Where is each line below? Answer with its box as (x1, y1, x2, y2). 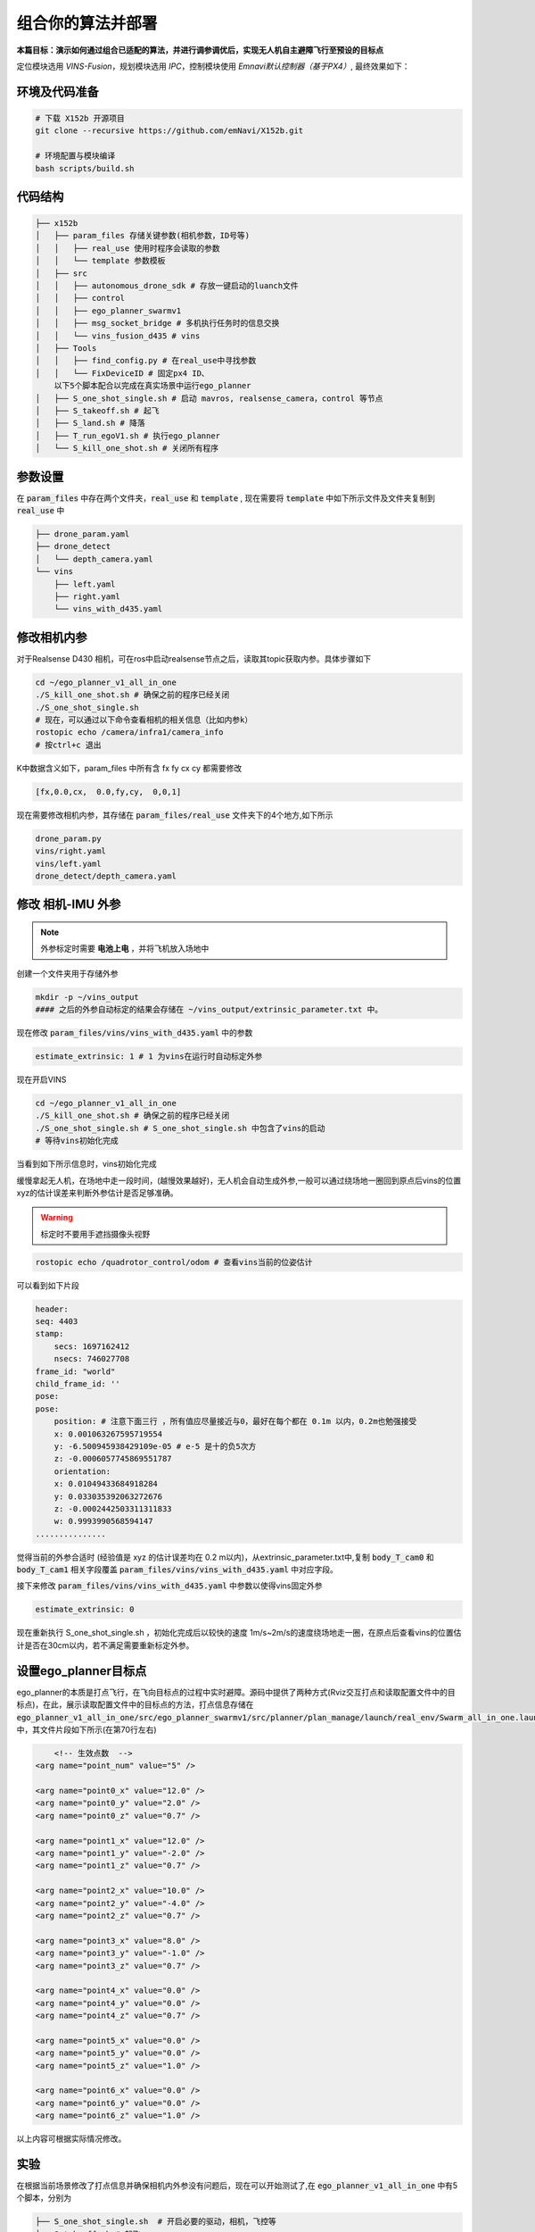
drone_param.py (35, 833, 102, 844)
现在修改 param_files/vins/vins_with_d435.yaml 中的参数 (16, 1028, 253, 1038)
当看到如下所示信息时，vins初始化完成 (16, 1159, 157, 1170)
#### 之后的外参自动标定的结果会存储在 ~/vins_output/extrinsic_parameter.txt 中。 (35, 1004, 383, 1015)
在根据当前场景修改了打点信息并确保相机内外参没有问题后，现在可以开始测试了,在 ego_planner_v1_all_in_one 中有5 (16, 2180, 458, 2191)
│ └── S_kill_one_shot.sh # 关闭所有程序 (35, 443, 219, 454)
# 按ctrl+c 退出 (35, 739, 102, 750)
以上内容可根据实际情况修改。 (16, 2134, 127, 2145)
